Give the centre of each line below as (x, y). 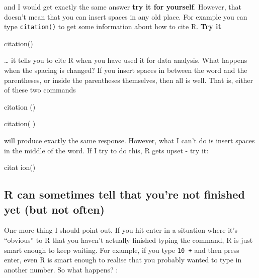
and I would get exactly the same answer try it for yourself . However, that (123, 7)
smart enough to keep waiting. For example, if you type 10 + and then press (122, 250)
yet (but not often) (54, 209)
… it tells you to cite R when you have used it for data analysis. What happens (126, 60)
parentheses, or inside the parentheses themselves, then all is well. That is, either (129, 80)
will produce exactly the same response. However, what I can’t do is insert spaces (129, 140)
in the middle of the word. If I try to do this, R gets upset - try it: (106, 150)
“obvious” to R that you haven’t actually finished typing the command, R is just (128, 240)
